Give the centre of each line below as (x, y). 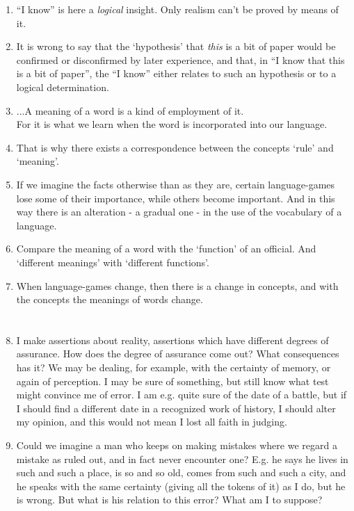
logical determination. (63, 87)
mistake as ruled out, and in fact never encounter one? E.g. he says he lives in (182, 459)
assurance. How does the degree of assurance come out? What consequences (178, 354)
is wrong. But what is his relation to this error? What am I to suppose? (169, 500)
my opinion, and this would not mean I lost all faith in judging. (152, 422)
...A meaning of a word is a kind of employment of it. (130, 110)
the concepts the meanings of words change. (110, 299)
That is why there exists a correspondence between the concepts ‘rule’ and (175, 147)
